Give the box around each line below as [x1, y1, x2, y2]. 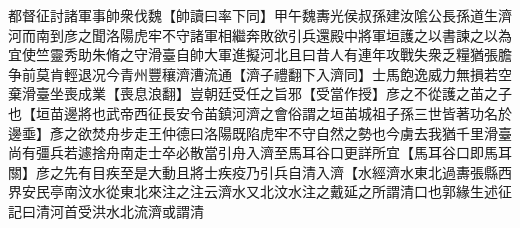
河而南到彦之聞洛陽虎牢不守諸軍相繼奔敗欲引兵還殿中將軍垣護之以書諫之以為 [8, 24, 512, 45]
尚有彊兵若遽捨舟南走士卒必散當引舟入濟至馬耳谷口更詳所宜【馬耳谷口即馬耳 [8, 142, 512, 163]
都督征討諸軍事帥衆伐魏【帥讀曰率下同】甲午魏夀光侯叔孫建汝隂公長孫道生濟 [8, 5, 512, 25]
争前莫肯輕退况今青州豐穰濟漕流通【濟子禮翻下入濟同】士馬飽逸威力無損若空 [8, 63, 512, 84]
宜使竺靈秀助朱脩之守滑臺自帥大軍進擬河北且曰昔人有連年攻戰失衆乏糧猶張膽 [8, 44, 512, 65]
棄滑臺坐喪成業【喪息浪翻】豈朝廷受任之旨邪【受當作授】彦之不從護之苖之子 [8, 83, 512, 104]
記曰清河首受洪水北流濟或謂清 [8, 200, 204, 221]
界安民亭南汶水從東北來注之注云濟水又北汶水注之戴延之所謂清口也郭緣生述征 [8, 181, 512, 202]
